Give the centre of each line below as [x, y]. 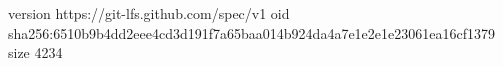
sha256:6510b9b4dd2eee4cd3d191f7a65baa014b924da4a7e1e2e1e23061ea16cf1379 [251, 32]
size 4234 [35, 52]
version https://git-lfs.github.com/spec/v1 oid [149, 13]
